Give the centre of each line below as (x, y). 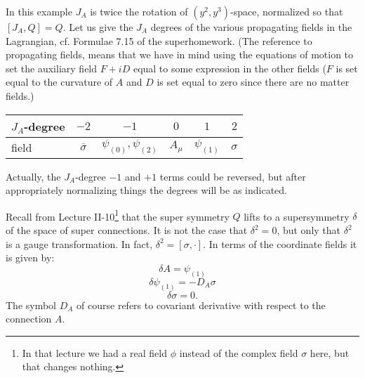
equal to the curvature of (59, 82)
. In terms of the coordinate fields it (280, 243)
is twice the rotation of (139, 11)
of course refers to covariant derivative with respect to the (201, 305)
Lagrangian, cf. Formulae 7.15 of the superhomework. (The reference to (159, 40)
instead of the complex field (239, 352)
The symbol (31, 305)
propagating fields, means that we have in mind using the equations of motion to (180, 54)
